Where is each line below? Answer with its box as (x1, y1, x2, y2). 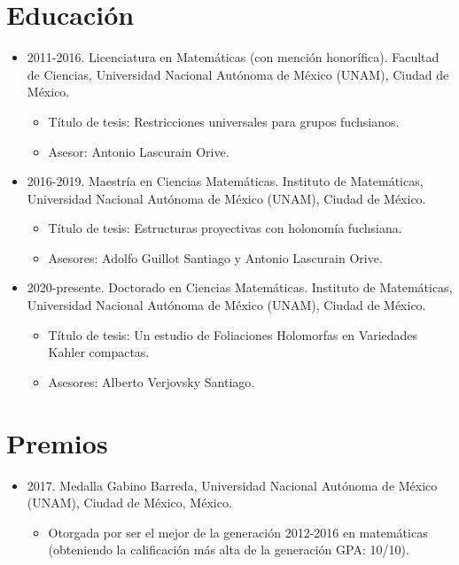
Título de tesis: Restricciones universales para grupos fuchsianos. (48, 112, 400, 130)
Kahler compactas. (48, 343, 150, 361)
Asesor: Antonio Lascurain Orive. (48, 142, 229, 160)
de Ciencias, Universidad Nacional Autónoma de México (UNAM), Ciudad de (27, 65, 449, 83)
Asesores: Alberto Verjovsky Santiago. (48, 372, 255, 391)
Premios (6, 424, 108, 461)
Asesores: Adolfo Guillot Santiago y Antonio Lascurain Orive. (48, 248, 383, 267)
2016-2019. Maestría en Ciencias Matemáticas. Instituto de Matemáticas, (27, 172, 424, 190)
